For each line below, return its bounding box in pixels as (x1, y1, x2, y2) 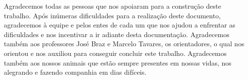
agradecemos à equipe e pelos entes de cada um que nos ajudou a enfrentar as (4, 20, 235, 30)
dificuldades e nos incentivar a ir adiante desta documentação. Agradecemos (4, 29, 230, 39)
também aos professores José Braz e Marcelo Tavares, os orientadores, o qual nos (4, 39, 245, 49)
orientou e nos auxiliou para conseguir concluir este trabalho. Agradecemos (4, 48, 227, 58)
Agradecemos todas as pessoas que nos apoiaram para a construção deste (4, 1, 221, 11)
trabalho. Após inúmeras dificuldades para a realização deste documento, (4, 10, 221, 20)
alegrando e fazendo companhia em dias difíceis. (4, 67, 147, 77)
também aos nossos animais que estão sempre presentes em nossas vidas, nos (4, 57, 231, 67)
